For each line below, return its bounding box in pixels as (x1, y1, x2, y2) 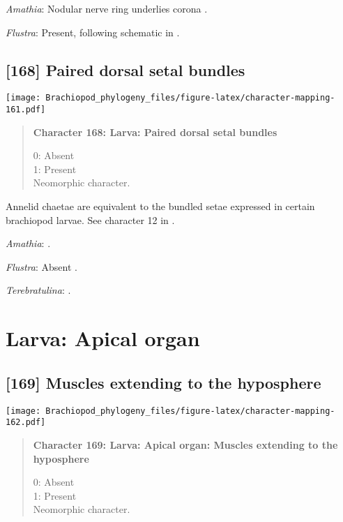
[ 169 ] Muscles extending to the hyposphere (6, 371, 321, 393)
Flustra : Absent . (6, 259, 77, 274)
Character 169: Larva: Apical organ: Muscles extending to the (33, 437, 338, 452)
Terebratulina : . (6, 283, 71, 297)
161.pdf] (6, 105, 46, 115)
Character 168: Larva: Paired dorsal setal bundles (33, 124, 277, 139)
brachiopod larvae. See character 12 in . (6, 212, 175, 227)
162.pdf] (6, 417, 46, 428)
